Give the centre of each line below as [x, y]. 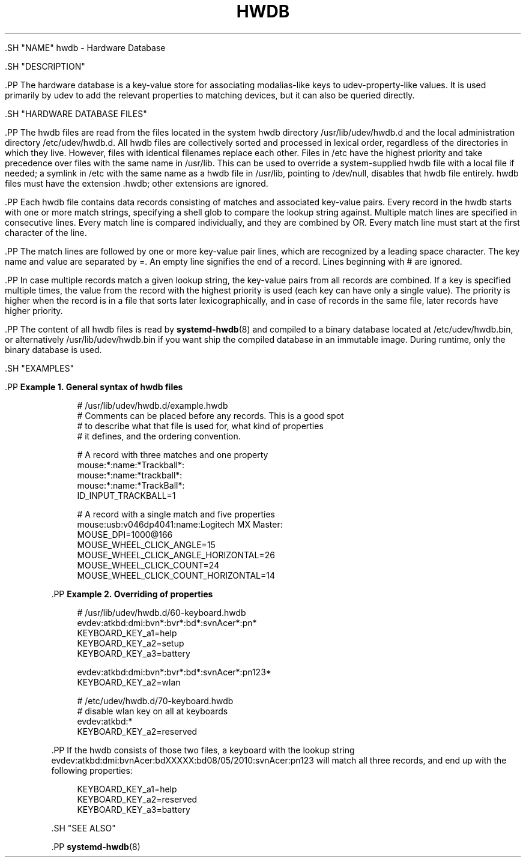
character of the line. [46, 232]
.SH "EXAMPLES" [39, 368]
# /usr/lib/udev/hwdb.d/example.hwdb [153, 405]
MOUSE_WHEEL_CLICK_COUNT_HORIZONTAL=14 [176, 575]
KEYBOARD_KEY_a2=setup [131, 643]
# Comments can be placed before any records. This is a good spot [210, 415]
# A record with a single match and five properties [176, 514]
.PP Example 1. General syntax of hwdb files [94, 387]
